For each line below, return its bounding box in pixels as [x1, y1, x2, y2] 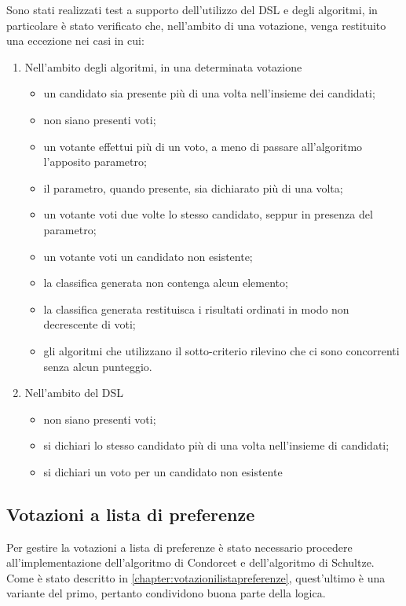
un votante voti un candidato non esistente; [43, 248, 253, 264]
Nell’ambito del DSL [24, 384, 124, 401]
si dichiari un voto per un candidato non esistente [43, 463, 283, 479]
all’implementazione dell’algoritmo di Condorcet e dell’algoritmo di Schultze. [6, 554, 375, 571]
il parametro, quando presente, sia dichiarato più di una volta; [43, 179, 343, 196]
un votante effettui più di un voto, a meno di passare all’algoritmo [43, 138, 363, 154]
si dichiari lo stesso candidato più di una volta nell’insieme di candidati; [43, 437, 390, 454]
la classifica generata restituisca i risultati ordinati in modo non [43, 300, 349, 317]
